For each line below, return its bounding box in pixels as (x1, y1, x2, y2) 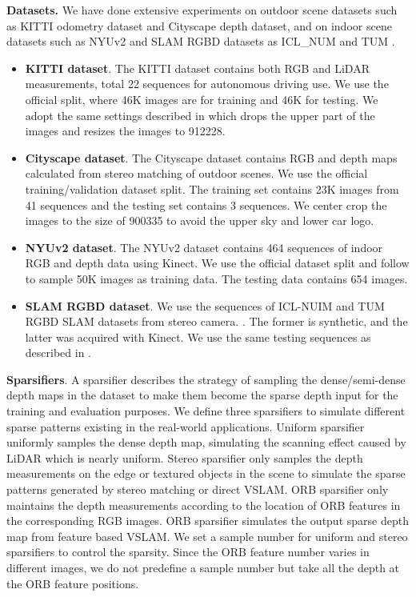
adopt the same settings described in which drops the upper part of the (25, 106, 375, 123)
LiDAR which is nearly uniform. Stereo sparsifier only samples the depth (6, 449, 363, 466)
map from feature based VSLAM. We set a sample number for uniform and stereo (6, 527, 408, 544)
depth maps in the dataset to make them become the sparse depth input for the (6, 387, 398, 403)
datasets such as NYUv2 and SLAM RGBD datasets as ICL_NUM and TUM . (6, 33, 395, 50)
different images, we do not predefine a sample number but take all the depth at (6, 559, 400, 575)
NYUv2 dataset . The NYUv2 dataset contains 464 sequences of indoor (25, 238, 383, 255)
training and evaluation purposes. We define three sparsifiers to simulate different (6, 403, 406, 419)
